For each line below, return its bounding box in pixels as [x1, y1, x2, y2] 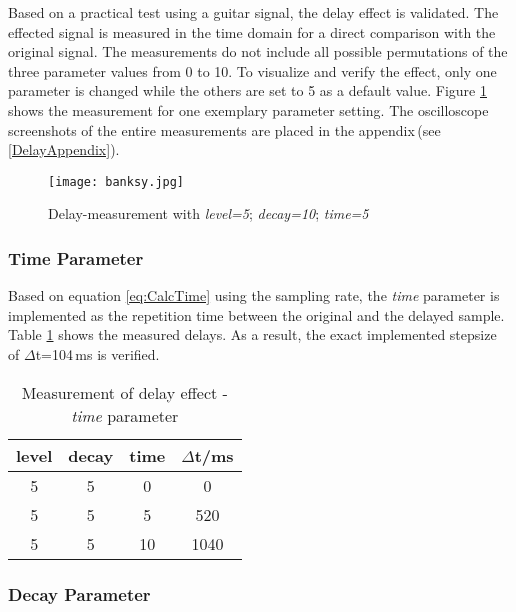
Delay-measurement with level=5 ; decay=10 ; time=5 [48, 203, 369, 224]
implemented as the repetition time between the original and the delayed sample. [8, 304, 505, 325]
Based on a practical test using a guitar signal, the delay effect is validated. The [8, 2, 499, 22]
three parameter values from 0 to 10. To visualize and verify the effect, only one [8, 60, 497, 81]
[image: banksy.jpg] [48, 174, 185, 189]
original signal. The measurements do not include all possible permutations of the [8, 41, 508, 62]
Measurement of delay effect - [21, 380, 228, 404]
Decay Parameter [8, 581, 151, 606]
